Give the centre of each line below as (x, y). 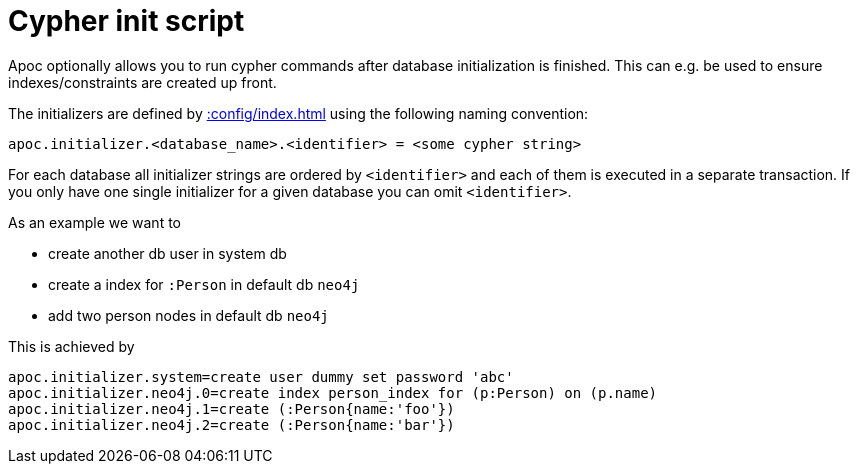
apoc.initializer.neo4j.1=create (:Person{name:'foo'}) (231, 408)
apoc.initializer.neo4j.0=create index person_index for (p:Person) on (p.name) (333, 392)
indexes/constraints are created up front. (142, 82)
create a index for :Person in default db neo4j (204, 284)
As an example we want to (94, 222)
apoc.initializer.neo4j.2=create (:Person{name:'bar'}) (231, 424)
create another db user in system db (167, 253)
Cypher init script (126, 21)
